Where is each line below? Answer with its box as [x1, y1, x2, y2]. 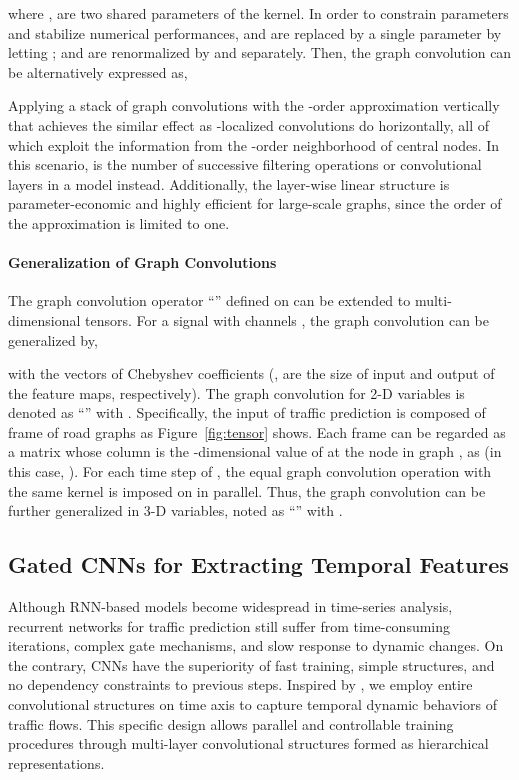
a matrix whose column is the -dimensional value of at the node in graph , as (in [8, 441, 502, 462]
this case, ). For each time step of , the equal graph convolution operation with [8, 461, 492, 482]
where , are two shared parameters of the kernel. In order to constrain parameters [8, 3, 509, 23]
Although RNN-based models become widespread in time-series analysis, [8, 596, 453, 617]
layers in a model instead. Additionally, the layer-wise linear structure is [8, 173, 450, 194]
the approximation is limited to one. [8, 212, 230, 233]
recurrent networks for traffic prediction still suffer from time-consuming [8, 615, 451, 636]
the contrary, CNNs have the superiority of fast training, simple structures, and [8, 654, 495, 675]
